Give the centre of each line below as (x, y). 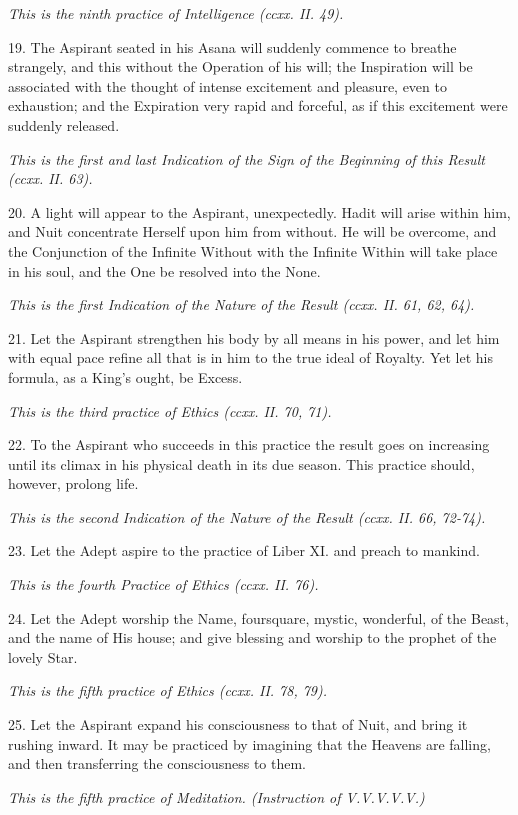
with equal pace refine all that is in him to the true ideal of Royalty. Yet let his (250, 357)
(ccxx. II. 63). (50, 178)
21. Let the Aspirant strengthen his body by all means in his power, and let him (254, 337)
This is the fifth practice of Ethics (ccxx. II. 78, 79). (168, 690)
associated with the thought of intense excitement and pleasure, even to (227, 85)
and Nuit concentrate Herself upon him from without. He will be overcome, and (252, 231)
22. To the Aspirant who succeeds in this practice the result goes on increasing (249, 444)
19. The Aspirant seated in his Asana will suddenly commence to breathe (232, 46)
